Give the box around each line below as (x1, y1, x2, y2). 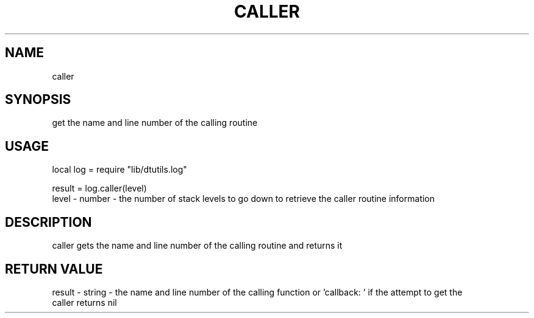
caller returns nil (52, 297, 117, 308)
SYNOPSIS (5, 92, 71, 108)
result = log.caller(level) (52, 183, 147, 194)
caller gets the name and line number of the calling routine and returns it (52, 240, 343, 251)
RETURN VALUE (5, 261, 103, 277)
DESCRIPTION (5, 214, 92, 230)
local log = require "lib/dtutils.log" (52, 164, 187, 175)
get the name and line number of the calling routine (52, 117, 258, 128)
